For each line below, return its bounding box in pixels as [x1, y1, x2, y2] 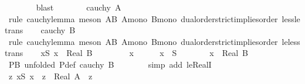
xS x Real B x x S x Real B [40, 47, 249, 59]
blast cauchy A [36, 1, 121, 13]
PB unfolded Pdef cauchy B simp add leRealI [8, 58, 212, 70]
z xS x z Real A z [8, 69, 93, 82]
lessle [282, 12, 300, 24]
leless [282, 35, 300, 47]
